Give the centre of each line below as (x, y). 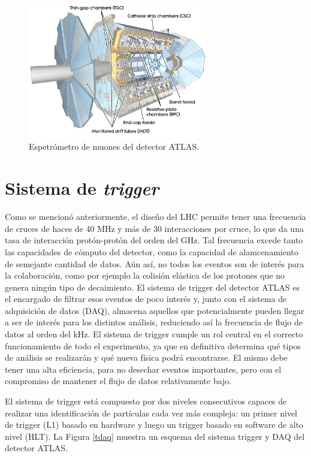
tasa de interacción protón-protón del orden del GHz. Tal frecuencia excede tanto (154, 240)
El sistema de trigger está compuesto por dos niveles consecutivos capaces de (146, 401)
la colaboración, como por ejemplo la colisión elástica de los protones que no (145, 275)
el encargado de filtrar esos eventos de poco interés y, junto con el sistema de (146, 299)
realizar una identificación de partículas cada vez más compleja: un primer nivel (151, 413)
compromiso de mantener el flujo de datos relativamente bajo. (118, 381)
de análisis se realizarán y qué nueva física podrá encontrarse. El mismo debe (146, 357)
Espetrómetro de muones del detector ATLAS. (114, 147)
